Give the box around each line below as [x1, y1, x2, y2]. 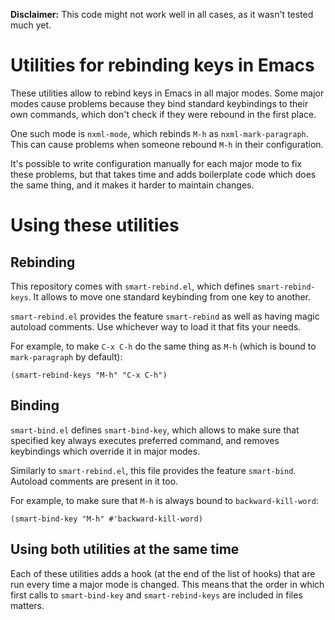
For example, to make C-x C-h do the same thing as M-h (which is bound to [10, 340, 317, 352]
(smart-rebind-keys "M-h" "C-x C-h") [10, 370, 168, 380]
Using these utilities [10, 214, 180, 237]
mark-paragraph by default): [10, 350, 123, 363]
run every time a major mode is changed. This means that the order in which [10, 578, 325, 590]
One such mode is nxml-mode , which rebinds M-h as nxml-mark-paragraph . [10, 127, 309, 139]
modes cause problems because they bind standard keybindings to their [10, 97, 309, 109]
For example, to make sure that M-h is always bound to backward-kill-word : [10, 494, 319, 506]
